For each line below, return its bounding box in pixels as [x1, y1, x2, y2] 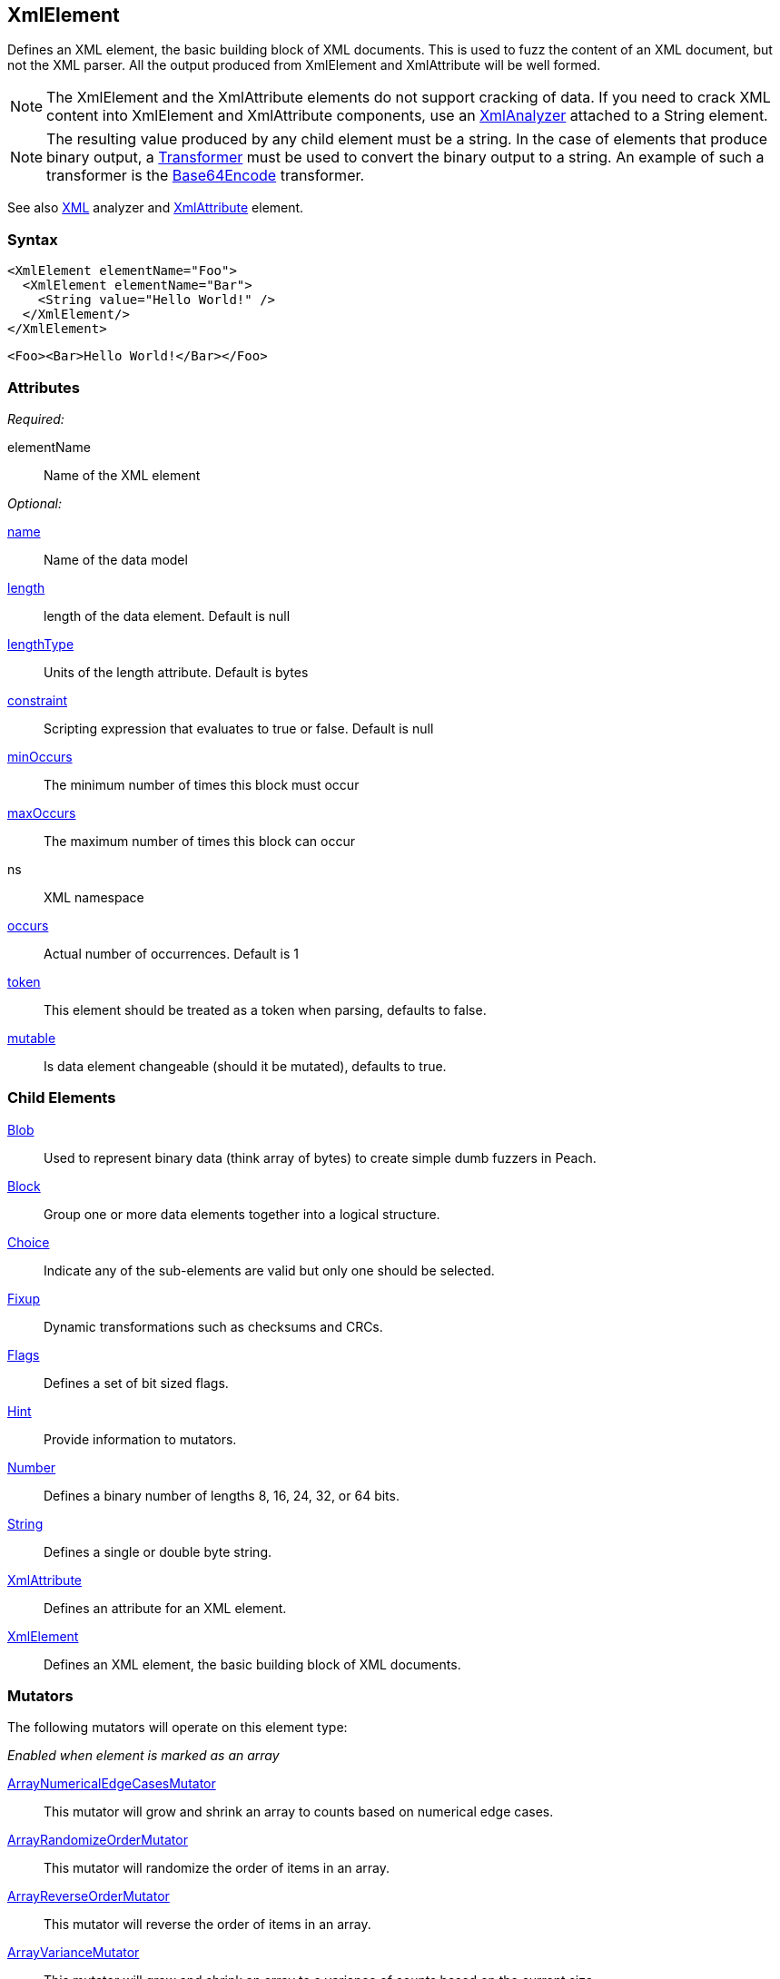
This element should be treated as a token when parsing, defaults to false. [44, 1001, 487, 1018]
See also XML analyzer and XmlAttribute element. [7, 200, 304, 216]
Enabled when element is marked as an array [7, 1748, 280, 1764]
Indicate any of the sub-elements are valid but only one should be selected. [44, 1262, 495, 1278]
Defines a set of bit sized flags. [44, 1374, 229, 1391]
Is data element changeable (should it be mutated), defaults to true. [44, 1058, 447, 1074]
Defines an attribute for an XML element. [44, 1600, 287, 1616]
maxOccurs [7, 804, 76, 821]
